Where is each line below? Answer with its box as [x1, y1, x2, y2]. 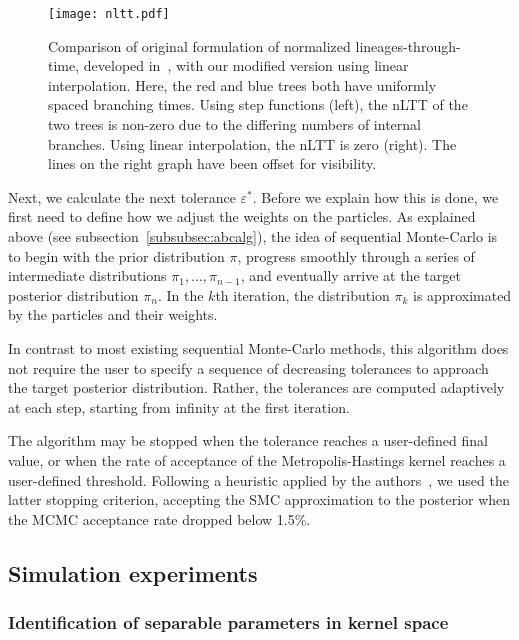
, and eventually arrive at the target [240, 265, 461, 286]
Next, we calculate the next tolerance [8, 186, 236, 207]
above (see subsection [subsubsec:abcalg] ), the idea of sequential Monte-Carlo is [8, 226, 498, 246]
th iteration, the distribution [215, 284, 390, 305]
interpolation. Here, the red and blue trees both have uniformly [48, 74, 437, 95]
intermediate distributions [8, 265, 167, 286]
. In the [157, 284, 204, 305]
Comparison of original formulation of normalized [48, 35, 351, 56]
